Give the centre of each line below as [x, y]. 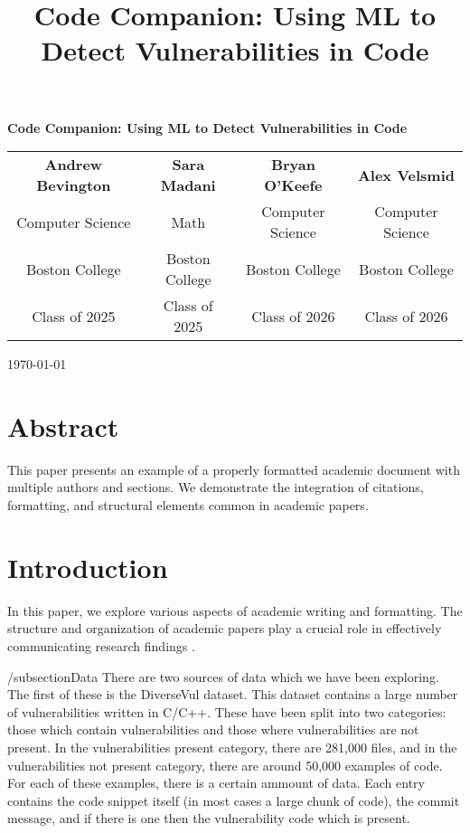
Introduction [88, 567]
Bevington [74, 185]
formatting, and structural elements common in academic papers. [188, 505]
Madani [188, 185]
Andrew [74, 165]
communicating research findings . [101, 645]
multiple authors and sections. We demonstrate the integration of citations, [216, 487]
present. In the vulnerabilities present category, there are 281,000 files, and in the [232, 747]
